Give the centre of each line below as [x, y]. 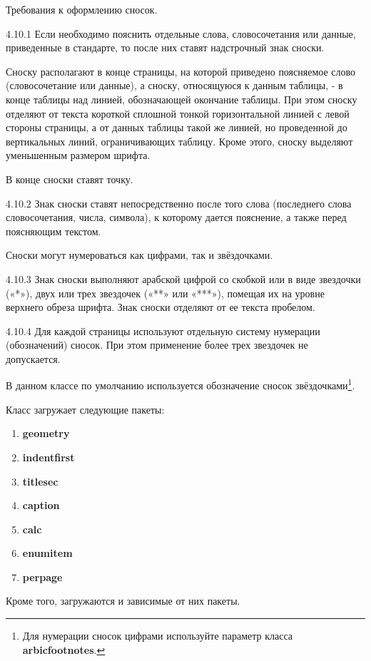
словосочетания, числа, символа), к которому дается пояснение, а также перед [176, 217]
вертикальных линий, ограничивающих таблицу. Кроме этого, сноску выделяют [179, 141]
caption [41, 505]
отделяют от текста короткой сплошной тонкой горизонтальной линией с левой [178, 113]
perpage [42, 577]
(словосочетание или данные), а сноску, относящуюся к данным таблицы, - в [174, 85]
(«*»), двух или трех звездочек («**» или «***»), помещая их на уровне [165, 293]
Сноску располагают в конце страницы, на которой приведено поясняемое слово [181, 71]
